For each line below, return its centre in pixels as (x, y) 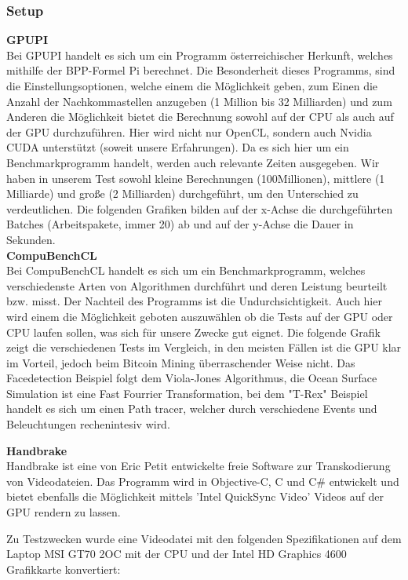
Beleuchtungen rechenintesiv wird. (88, 424)
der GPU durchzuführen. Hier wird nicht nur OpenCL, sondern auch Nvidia (189, 131)
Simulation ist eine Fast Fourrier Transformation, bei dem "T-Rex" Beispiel (187, 393)
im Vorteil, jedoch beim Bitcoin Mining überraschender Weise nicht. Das (181, 362)
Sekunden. (31, 239)
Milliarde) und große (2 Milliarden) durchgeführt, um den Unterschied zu (182, 193)
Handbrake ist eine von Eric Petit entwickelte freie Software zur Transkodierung (199, 466)
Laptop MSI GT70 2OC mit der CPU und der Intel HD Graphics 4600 (177, 554)
